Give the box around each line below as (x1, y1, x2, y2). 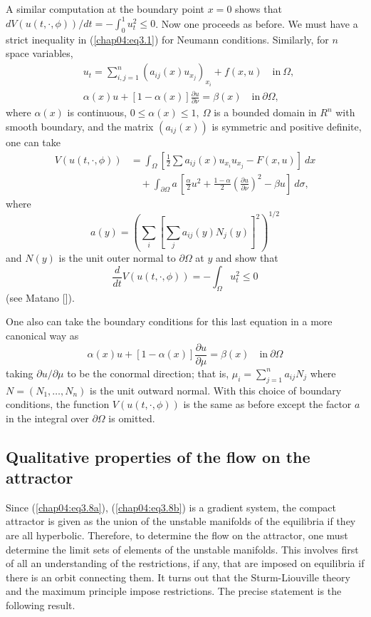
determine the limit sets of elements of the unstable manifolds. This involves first (6, 541, 359, 556)
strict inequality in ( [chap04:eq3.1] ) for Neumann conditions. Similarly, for (6, 31, 329, 46)
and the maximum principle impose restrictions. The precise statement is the (6, 583, 342, 598)
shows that (235, 1, 282, 16)
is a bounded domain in (214, 105, 317, 120)
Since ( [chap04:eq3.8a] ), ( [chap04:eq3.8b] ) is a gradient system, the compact (6, 499, 336, 514)
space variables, (6, 46, 73, 61)
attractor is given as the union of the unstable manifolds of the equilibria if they (6, 514, 356, 529)
